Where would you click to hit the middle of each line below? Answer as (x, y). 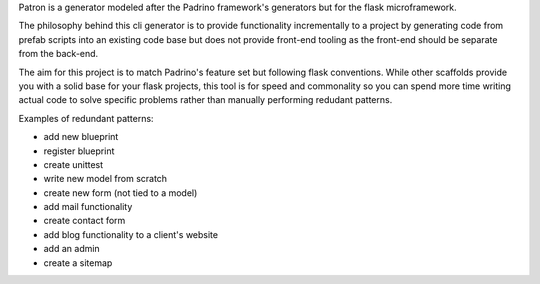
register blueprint (79, 151)
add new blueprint (81, 137)
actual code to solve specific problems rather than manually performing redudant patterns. (205, 100)
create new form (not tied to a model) (120, 192)
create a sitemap (78, 262)
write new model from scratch (105, 179)
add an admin (71, 249)
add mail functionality (88, 207)
